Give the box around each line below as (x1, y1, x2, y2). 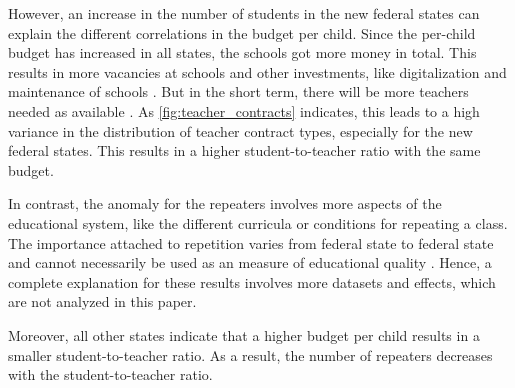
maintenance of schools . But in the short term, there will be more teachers (8, 81, 469, 102)
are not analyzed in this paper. (8, 291, 197, 312)
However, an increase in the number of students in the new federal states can (8, 3, 480, 23)
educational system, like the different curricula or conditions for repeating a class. (8, 212, 508, 233)
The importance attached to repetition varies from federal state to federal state (8, 232, 494, 253)
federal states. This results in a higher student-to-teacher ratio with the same (8, 140, 481, 161)
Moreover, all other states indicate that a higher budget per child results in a (8, 324, 480, 345)
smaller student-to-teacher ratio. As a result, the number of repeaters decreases (8, 344, 493, 365)
